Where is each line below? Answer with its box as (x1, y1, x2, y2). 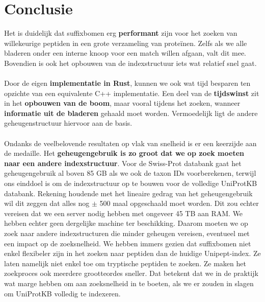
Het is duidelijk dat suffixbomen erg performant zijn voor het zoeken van (4, 28, 237, 38)
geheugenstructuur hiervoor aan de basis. (4, 118, 132, 128)
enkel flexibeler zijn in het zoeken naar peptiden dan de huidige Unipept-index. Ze (4, 248, 261, 259)
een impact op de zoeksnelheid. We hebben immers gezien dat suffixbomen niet (4, 238, 251, 248)
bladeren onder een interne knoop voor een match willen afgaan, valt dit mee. (4, 48, 246, 58)
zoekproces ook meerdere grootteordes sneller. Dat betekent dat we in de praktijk (4, 268, 258, 278)
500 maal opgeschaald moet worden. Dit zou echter (99, 198, 259, 208)
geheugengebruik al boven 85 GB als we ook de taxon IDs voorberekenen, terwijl (4, 168, 256, 178)
